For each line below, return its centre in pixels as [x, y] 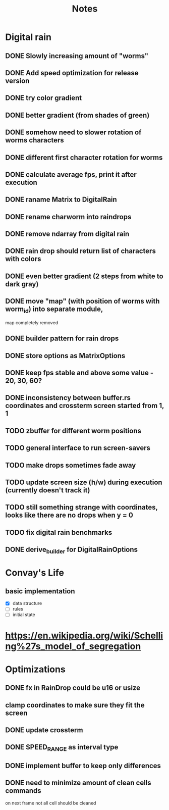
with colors [23, 259]
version [17, 81]
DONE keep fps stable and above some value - [79, 373]
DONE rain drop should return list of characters [81, 251]
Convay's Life [35, 572]
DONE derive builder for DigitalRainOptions [71, 550]
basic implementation [40, 591]
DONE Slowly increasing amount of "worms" [77, 56]
